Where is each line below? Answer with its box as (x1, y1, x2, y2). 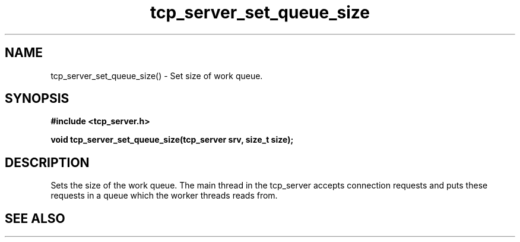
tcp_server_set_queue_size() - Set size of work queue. (50, 70, 263, 81)
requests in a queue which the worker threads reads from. (50, 190, 278, 201)
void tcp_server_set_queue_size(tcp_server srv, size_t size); (50, 134, 294, 145)
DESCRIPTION (5, 155, 90, 170)
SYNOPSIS (5, 91, 69, 106)
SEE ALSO (5, 210, 65, 226)
